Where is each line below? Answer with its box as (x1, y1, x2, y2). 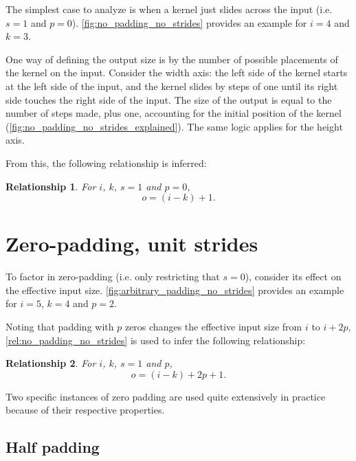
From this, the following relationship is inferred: (5, 155, 207, 170)
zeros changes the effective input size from (124, 319, 302, 334)
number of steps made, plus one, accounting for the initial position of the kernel (5, 106, 342, 120)
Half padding (5, 436, 100, 458)
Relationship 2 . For (5, 356, 96, 370)
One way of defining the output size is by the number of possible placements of (5, 52, 338, 66)
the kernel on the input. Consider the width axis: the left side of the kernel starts (5, 65, 348, 80)
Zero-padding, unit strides (5, 229, 258, 258)
